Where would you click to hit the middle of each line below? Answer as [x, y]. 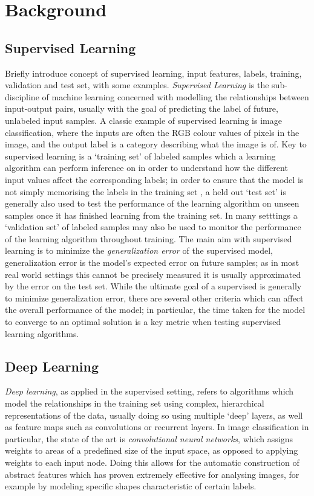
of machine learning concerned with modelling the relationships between [175, 96]
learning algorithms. [42, 333]
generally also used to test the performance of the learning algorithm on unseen [152, 203]
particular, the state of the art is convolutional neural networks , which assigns [149, 438]
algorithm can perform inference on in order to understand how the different [146, 168]
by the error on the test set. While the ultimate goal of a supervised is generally [153, 286]
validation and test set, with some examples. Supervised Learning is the [137, 85]
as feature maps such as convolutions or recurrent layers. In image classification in [157, 427]
